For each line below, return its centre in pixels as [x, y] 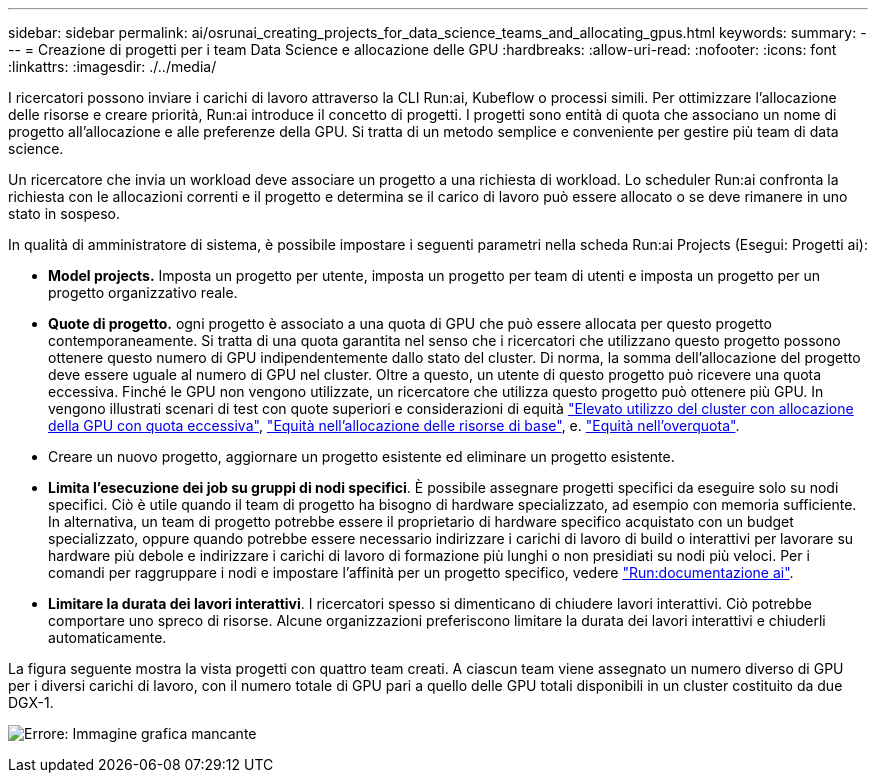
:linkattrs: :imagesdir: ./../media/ [112, 66]
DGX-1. [31, 702]
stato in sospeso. [64, 213]
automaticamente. [107, 637]
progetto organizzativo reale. [143, 292]
